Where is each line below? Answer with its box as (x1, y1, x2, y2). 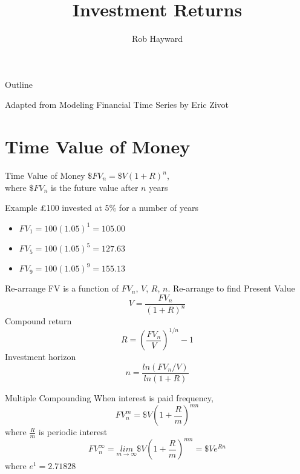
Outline (5, 78, 33, 90)
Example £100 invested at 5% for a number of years (5, 201, 199, 214)
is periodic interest (38, 426, 108, 438)
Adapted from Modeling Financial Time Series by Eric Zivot (5, 98, 229, 111)
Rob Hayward (131, 32, 183, 45)
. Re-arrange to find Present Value (168, 282, 295, 295)
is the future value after (51, 181, 139, 193)
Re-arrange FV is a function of (5, 282, 119, 295)
